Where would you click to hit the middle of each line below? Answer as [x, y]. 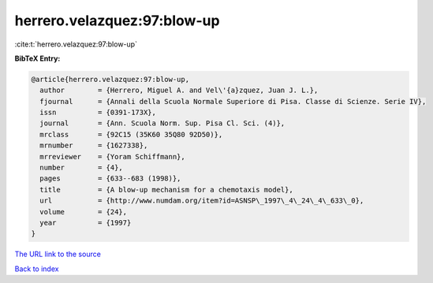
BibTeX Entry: [37, 58]
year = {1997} [86, 223]
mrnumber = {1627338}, [94, 145]
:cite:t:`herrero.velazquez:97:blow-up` [76, 44]
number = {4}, [82, 168]
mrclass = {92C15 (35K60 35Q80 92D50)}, [131, 134]
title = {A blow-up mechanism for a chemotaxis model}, [166, 190]
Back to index [37, 269]
